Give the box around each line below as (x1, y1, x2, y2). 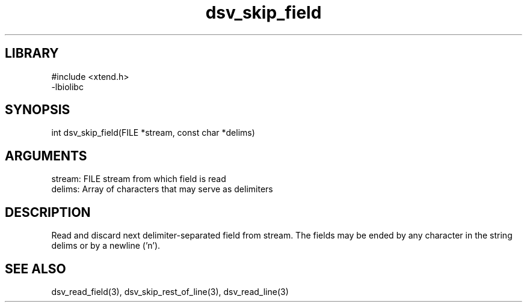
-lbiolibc (51, 81, 84, 92)
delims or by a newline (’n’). (51, 240, 161, 251)
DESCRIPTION (5, 204, 91, 220)
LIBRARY (5, 46, 59, 61)
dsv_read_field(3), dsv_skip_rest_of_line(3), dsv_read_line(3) (51, 286, 289, 297)
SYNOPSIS (5, 102, 70, 118)
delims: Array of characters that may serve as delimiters (51, 184, 273, 195)
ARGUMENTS (5, 148, 87, 163)
